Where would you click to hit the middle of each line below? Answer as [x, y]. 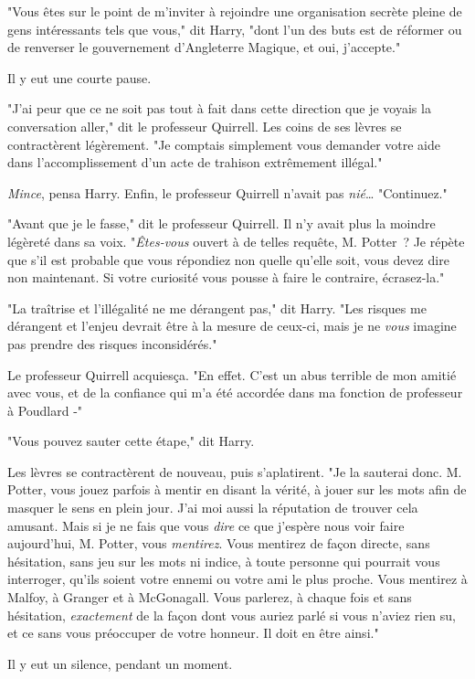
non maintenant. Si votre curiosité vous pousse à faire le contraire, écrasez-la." [226, 277]
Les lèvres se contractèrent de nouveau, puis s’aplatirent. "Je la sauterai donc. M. [235, 471]
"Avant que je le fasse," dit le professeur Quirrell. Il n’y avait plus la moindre [222, 223]
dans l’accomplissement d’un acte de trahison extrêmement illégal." [195, 162]
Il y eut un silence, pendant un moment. [120, 663]
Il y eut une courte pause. [79, 77]
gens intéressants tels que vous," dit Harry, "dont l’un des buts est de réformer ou [235, 29]
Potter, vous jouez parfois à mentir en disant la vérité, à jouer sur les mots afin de [237, 489]
